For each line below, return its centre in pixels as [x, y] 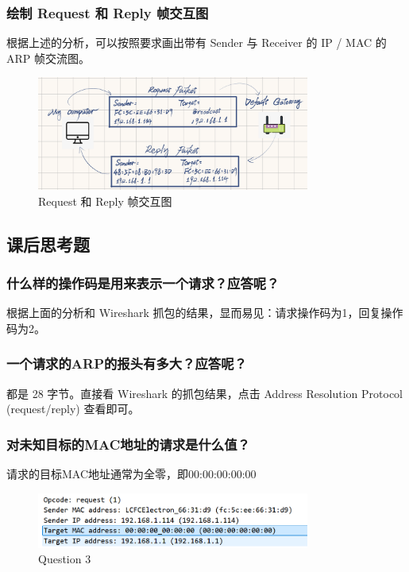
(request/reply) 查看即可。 [73, 409]
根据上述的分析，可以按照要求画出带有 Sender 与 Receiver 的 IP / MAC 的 [197, 43]
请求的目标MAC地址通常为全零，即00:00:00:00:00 [131, 474]
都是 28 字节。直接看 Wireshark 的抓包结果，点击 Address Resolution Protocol [205, 393]
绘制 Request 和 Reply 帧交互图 [108, 12]
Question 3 [65, 559]
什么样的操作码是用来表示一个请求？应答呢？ [143, 283]
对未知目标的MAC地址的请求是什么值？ [128, 444]
